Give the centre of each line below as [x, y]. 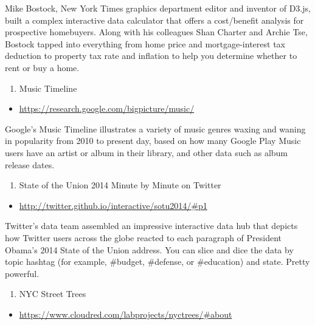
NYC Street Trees [53, 294]
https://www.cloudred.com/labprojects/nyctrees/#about [126, 314]
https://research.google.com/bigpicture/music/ [107, 108]
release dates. [30, 164]
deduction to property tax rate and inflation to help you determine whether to [151, 56]
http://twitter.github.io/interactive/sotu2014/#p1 [113, 205]
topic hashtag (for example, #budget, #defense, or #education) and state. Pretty [157, 262]
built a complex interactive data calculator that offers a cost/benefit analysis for [154, 20]
